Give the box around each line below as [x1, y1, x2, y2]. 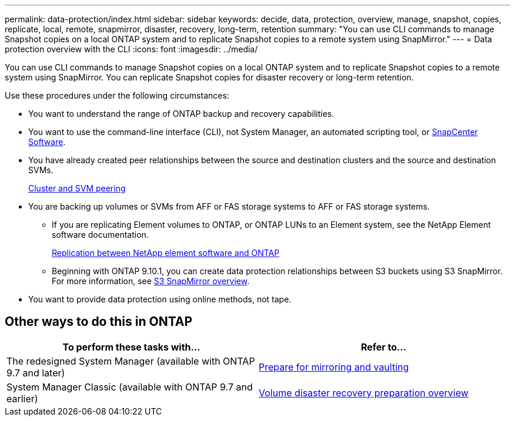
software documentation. [52, 230, 149, 240]
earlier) [6, 392, 38, 405]
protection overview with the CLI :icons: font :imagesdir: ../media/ [5, 44, 258, 54]
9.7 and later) [6, 366, 65, 379]
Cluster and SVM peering [28, 183, 126, 193]
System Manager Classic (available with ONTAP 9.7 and [6, 380, 253, 393]
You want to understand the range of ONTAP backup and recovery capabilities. [28, 109, 335, 119]
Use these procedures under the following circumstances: [5, 90, 229, 100]
